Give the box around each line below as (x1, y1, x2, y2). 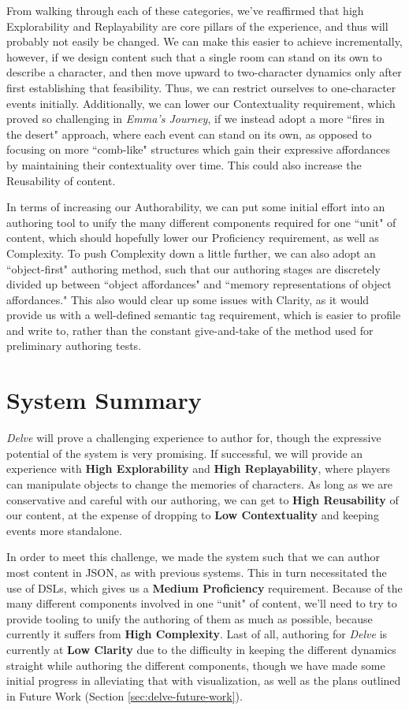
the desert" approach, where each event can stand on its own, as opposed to (6, 125, 372, 142)
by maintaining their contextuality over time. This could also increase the (6, 156, 362, 173)
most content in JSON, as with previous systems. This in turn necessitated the (6, 563, 387, 580)
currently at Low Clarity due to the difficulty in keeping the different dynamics (6, 641, 396, 657)
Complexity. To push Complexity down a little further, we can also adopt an (6, 244, 376, 261)
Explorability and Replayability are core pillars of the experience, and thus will (6, 17, 389, 34)
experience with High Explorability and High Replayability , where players (6, 460, 391, 477)
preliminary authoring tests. (6, 337, 142, 354)
